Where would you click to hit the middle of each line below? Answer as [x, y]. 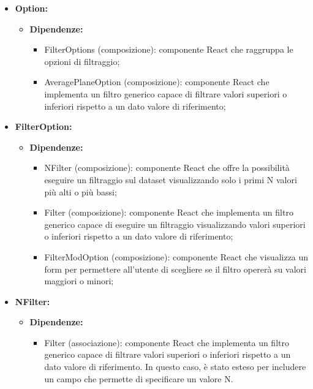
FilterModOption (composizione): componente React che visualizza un [176, 256]
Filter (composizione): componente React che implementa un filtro [169, 212]
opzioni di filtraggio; [82, 61]
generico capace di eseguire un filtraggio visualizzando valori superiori [175, 224]
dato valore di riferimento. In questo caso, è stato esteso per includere [175, 367]
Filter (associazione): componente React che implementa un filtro [167, 342]
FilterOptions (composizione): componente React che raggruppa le [169, 49]
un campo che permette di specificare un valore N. [139, 378]
